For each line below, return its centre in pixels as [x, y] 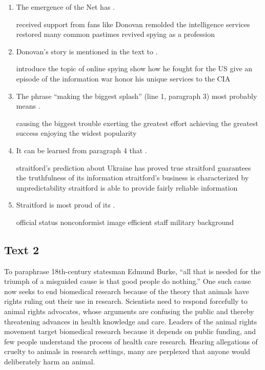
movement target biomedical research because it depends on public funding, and [130, 331]
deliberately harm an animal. [50, 362]
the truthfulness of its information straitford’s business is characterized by [132, 178]
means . [28, 106]
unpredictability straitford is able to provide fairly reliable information [127, 187]
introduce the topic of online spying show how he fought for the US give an [134, 68]
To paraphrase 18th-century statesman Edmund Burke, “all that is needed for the [132, 271]
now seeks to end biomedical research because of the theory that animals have [127, 291]
